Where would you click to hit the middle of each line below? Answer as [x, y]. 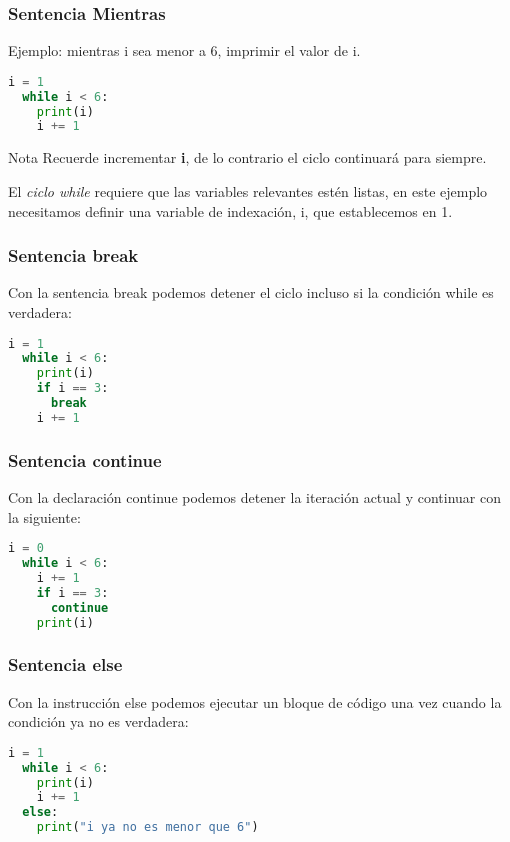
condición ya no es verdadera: [98, 721]
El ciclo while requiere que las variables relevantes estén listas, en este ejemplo [248, 190]
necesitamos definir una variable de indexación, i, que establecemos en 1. [230, 210]
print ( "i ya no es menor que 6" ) [147, 827]
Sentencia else [65, 664]
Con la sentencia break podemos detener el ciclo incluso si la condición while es [251, 292]
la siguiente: [44, 516]
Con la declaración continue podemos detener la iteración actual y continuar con [254, 496]
